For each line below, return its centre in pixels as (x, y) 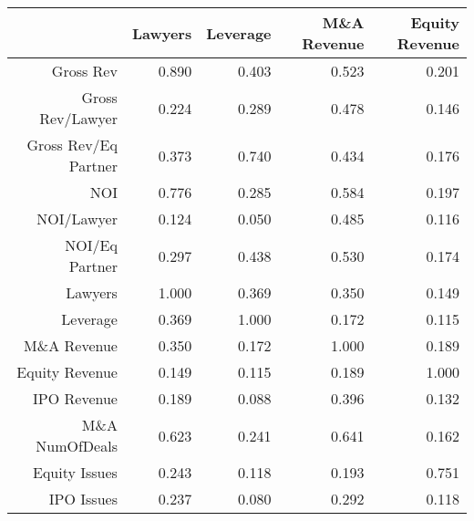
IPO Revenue (75, 398)
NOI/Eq (91, 245)
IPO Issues (83, 499)
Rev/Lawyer (78, 118)
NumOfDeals (77, 446)
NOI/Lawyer (77, 219)
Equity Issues (75, 472)
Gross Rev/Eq (72, 145)
